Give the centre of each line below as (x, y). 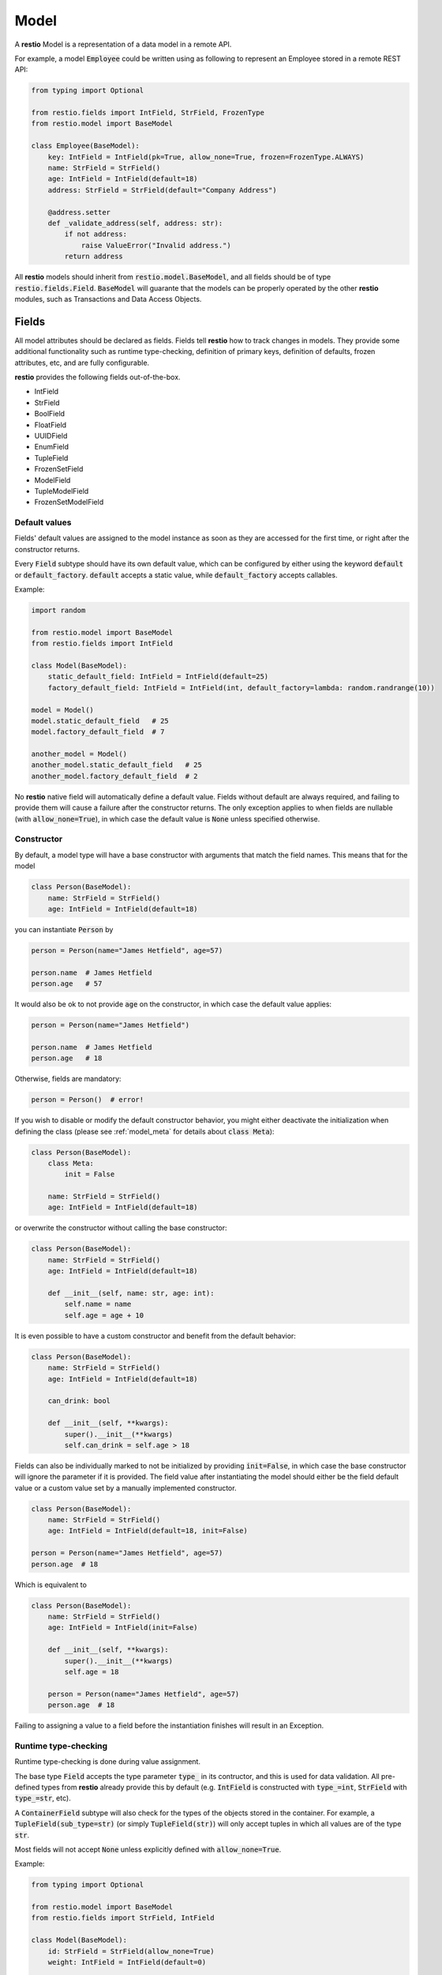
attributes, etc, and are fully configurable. (82, 363)
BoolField (50, 414)
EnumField (52, 447)
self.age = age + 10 (104, 1315)
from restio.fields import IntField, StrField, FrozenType (148, 113)
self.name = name (98, 1304)
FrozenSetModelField (69, 502)
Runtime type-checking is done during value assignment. (108, 1762)
